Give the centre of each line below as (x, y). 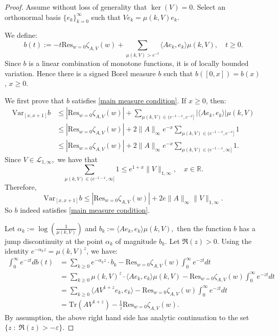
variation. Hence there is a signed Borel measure (80, 73)
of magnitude (136, 241)
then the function (204, 228)
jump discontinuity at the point (54, 241)
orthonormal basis (33, 17)
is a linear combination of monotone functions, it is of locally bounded (139, 63)
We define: (21, 35)
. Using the (234, 241)
